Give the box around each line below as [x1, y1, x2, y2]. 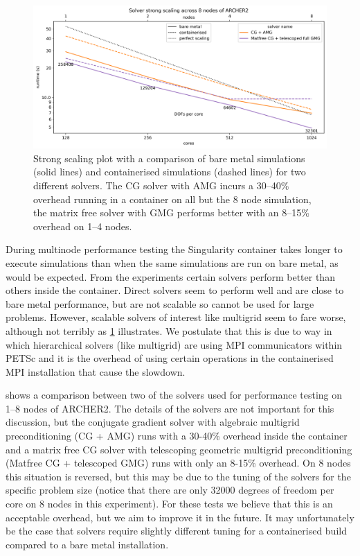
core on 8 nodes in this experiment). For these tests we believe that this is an [6, 496, 333, 511]
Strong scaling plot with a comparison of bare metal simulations [33, 150, 305, 165]
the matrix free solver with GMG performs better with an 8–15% [33, 205, 309, 220]
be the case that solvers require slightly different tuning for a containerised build [6, 523, 347, 538]
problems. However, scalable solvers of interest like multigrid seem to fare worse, [6, 310, 346, 324]
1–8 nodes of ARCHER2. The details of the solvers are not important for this [6, 401, 334, 415]
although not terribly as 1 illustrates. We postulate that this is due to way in [6, 323, 332, 338]
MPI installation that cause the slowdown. [6, 364, 186, 379]
